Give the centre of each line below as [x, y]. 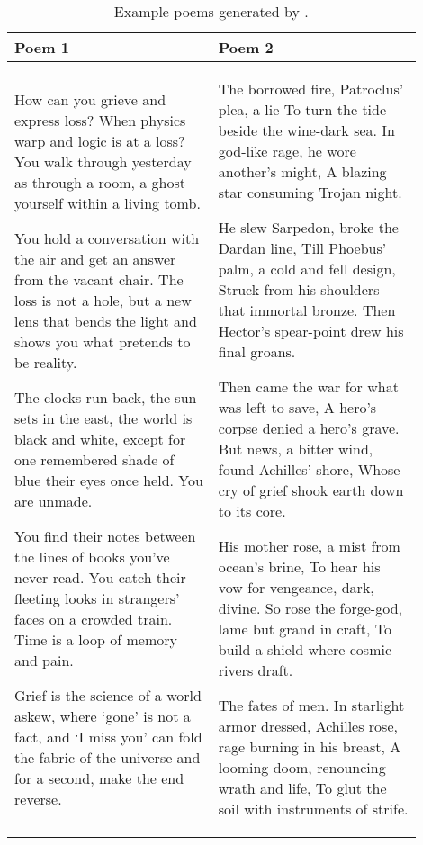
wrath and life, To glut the [302, 788]
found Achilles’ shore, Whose [309, 469]
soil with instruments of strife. [313, 809]
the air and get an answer [95, 258]
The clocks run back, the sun [106, 397]
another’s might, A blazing [302, 171]
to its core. [252, 511]
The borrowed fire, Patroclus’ [311, 89]
